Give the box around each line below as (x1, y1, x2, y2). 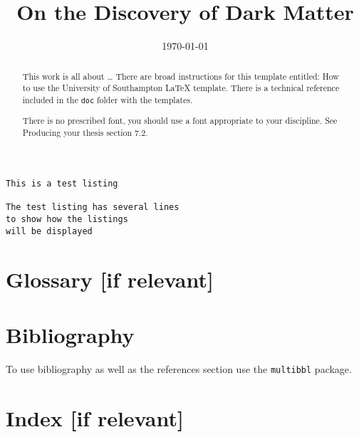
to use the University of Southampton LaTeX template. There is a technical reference (22, 82, 340, 94)
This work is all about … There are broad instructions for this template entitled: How (22, 70, 339, 82)
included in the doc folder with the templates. (22, 93, 193, 105)
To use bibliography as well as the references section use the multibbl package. (6, 361, 352, 376)
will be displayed (6, 226, 93, 236)
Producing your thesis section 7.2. (22, 126, 148, 138)
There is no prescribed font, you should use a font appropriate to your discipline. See (22, 114, 338, 126)
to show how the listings (6, 214, 128, 225)
